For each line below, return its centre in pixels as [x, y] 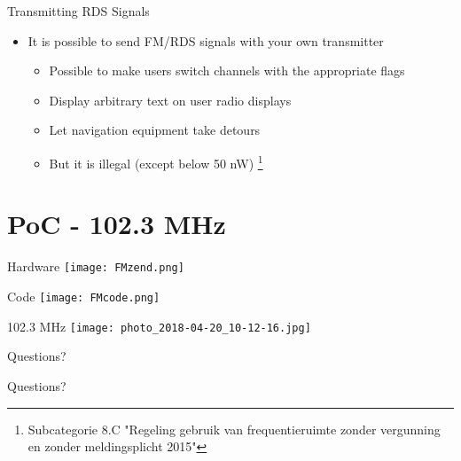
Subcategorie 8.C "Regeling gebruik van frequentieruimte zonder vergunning [234, 429]
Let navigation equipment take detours [155, 130]
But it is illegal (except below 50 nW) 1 [156, 161]
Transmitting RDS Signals [78, 11]
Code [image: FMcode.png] [84, 296]
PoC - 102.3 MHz [117, 224]
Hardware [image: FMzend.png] [96, 266]
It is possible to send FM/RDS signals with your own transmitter [206, 40]
